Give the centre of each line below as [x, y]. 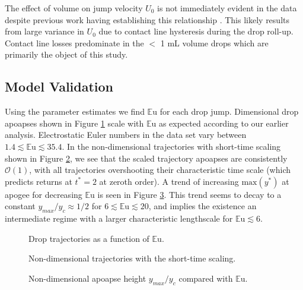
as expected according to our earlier [224, 123]
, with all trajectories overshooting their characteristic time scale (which [160, 170]
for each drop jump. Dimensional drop [229, 111]
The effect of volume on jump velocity [74, 8]
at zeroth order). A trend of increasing [169, 181]
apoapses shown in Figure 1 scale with [74, 123]
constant [20, 206]
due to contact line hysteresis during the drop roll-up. [196, 31]
